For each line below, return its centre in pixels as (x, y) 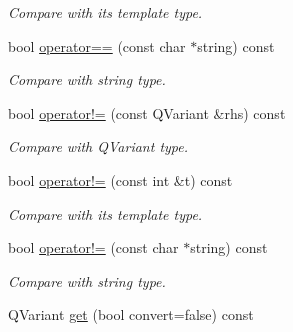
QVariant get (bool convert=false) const (131, 314)
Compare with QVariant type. (98, 146)
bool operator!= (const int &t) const (120, 179)
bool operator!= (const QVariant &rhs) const (147, 112)
